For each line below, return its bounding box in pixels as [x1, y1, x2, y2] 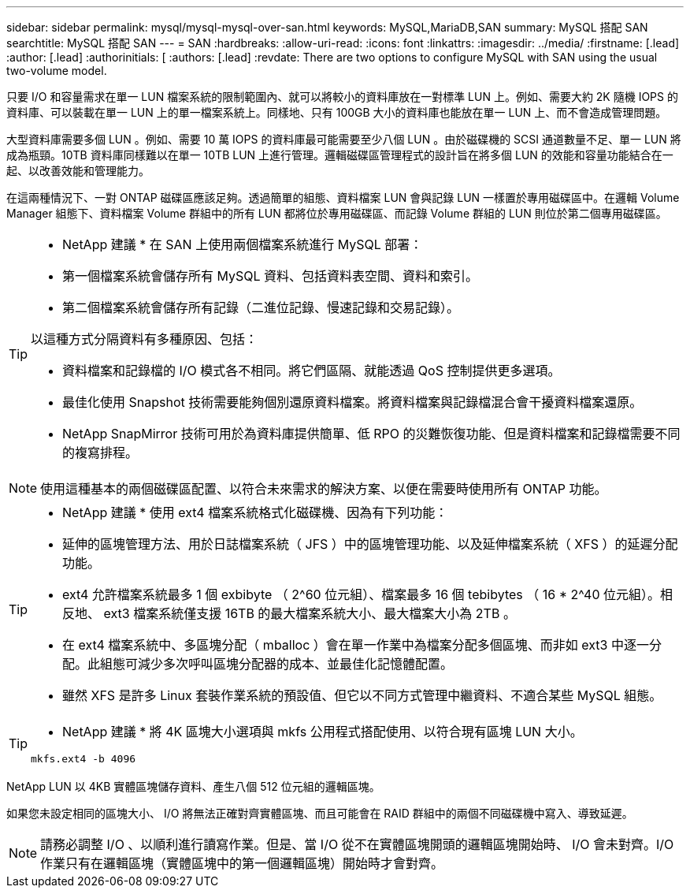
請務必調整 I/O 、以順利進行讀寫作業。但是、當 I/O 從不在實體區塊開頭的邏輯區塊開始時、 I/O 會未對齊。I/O [40, 836, 674, 852]
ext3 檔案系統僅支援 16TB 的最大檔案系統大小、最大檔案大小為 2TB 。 [103, 605, 516, 621]
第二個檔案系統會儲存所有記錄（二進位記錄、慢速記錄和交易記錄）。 [62, 300, 460, 315]
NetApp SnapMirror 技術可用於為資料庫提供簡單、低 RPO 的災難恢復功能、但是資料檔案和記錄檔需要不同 [62, 426, 681, 441]
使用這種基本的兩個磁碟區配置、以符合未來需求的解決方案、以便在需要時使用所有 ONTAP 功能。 [40, 481, 607, 497]
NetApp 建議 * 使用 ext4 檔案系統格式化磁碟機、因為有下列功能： [62, 505, 448, 520]
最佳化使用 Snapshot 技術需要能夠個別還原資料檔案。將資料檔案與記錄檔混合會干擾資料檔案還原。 [62, 394, 643, 410]
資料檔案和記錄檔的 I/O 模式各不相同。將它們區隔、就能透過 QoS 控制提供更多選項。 [62, 363, 561, 378]
